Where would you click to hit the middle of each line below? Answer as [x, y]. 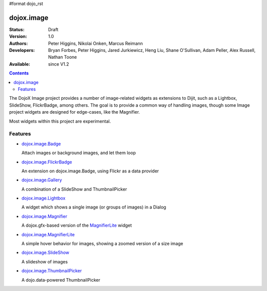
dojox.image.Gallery [42, 180]
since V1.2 [59, 64]
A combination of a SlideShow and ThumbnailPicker [74, 189]
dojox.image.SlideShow [45, 252]
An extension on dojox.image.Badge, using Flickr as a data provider [90, 171]
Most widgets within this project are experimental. [60, 121]
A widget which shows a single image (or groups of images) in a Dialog [94, 207]
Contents [19, 73]
